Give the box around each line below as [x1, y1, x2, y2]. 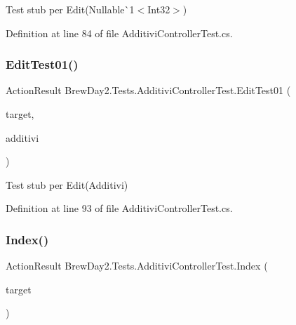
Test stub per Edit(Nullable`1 [6, 2, 135, 16]
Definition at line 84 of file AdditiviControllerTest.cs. [6, 25, 233, 40]
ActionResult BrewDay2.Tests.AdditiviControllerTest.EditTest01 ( [6, 83, 291, 98]
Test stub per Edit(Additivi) [6, 177, 128, 192]
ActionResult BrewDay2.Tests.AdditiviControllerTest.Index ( [6, 258, 268, 273]
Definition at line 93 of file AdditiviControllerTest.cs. [6, 201, 233, 215]
